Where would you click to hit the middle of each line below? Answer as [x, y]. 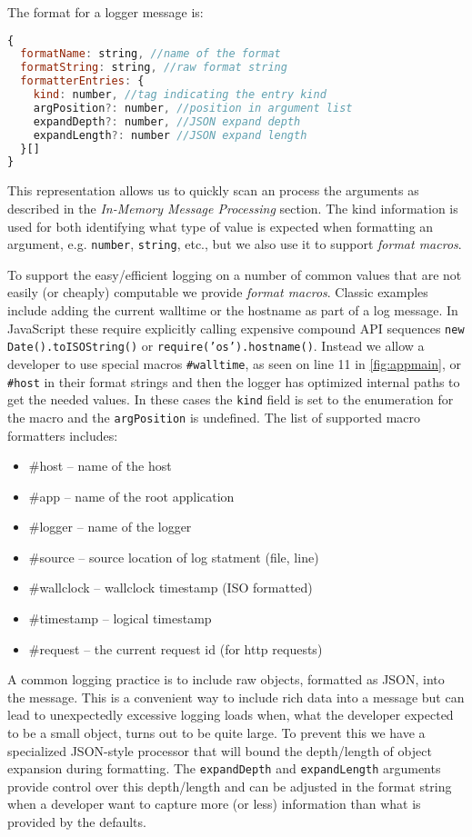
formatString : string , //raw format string [154, 68]
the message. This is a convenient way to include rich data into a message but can [236, 697]
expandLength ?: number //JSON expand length [170, 135]
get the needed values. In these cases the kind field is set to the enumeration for [231, 399]
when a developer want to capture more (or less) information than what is [214, 804]
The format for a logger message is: [105, 12]
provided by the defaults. [77, 822]
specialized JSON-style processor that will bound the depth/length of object [220, 750]
